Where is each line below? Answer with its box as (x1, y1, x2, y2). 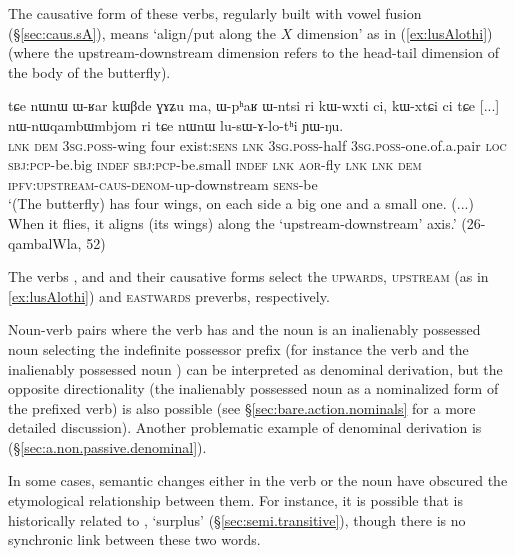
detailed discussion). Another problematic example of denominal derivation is (8, 417, 482, 438)
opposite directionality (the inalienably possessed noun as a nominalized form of (8, 378, 499, 399)
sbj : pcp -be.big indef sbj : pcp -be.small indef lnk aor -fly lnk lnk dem (8, 154, 422, 175)
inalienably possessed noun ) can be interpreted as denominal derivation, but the (8, 358, 503, 379)
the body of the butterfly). (8, 61, 171, 82)
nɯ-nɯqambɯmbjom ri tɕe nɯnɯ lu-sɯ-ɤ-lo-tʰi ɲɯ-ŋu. (8, 114, 344, 135)
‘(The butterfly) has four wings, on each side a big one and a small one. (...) (8, 193, 474, 214)
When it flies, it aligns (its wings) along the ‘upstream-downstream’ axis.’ (8, 212, 457, 233)
